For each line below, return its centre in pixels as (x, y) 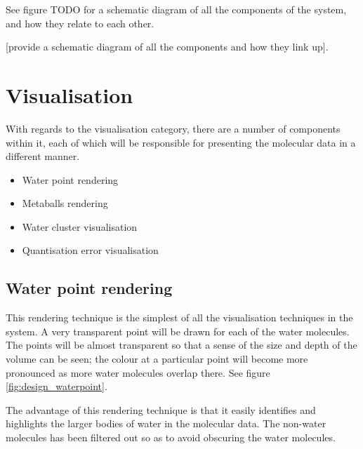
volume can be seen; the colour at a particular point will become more (157, 359)
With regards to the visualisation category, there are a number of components (173, 128)
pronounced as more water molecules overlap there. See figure (138, 372)
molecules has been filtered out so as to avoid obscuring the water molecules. (171, 437)
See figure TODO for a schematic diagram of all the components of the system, (176, 9)
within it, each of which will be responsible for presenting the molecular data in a (181, 142)
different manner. (43, 156)
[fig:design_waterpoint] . (57, 386)
